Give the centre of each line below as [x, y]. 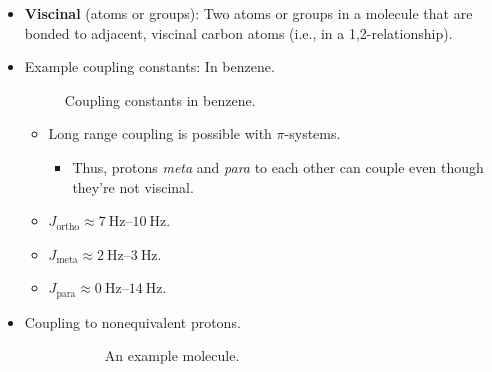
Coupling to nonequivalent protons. [132, 321]
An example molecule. [172, 355]
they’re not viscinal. [133, 186]
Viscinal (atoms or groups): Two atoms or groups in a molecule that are [248, 13]
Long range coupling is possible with [160, 133]
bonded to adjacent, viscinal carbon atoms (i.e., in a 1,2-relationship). [238, 32]
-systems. [312, 133]
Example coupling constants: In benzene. [149, 66]
